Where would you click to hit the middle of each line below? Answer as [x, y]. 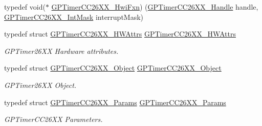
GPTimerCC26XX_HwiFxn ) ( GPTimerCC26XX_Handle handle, [155, 7]
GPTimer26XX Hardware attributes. [61, 51]
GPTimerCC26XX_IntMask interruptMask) [74, 17]
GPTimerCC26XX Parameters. [53, 119]
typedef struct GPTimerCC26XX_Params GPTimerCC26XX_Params [115, 102]
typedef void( [25, 7]
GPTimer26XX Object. [40, 85]
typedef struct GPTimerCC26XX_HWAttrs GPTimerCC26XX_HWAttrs [120, 34]
